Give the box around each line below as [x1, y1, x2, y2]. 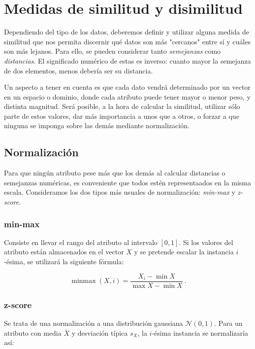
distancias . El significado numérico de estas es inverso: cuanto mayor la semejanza [4, 55, 251, 66]
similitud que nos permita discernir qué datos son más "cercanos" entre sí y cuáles [4, 36, 251, 46]
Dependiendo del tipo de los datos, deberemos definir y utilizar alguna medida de [4, 27, 249, 37]
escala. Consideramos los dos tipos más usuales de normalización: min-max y [4, 187, 235, 197]
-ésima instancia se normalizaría [152, 327, 248, 338]
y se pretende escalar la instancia [134, 246, 234, 257]
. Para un [214, 317, 243, 328]
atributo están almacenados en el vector [4, 246, 124, 257]
